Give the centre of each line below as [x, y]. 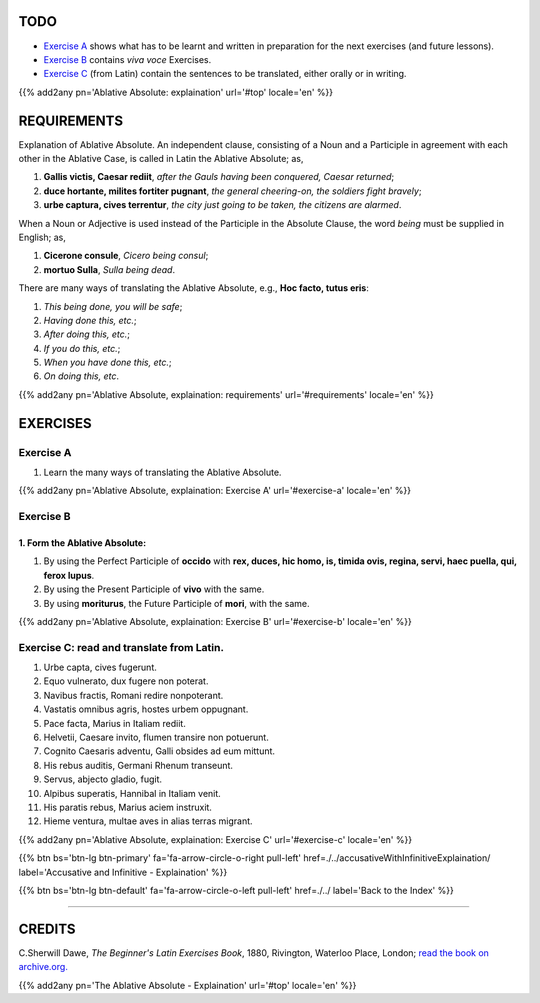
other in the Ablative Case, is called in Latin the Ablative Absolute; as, [161, 158]
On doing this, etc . [81, 376]
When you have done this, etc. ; [107, 362]
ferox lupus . [69, 575]
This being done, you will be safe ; [113, 306]
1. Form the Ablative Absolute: [82, 542]
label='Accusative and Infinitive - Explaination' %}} [123, 872]
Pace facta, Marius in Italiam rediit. [115, 723]
